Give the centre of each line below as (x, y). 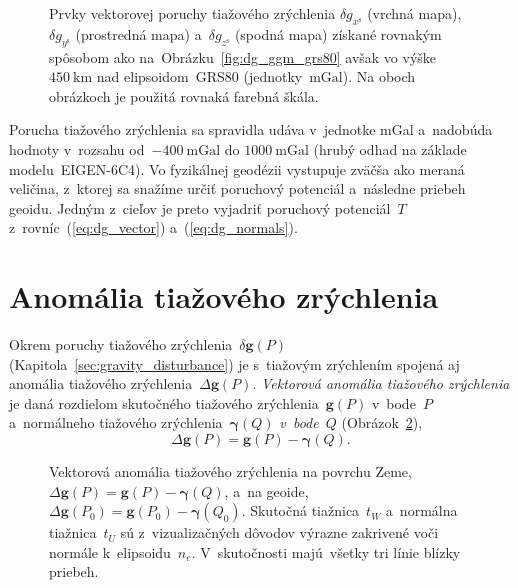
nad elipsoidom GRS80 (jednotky (199, 76)
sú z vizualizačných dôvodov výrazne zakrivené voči (279, 532)
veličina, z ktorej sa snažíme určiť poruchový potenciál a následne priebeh (237, 188)
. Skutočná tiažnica (300, 510)
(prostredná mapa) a (138, 33)
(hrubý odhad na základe (390, 148)
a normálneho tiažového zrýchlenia (116, 422)
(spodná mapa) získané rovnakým (338, 33)
